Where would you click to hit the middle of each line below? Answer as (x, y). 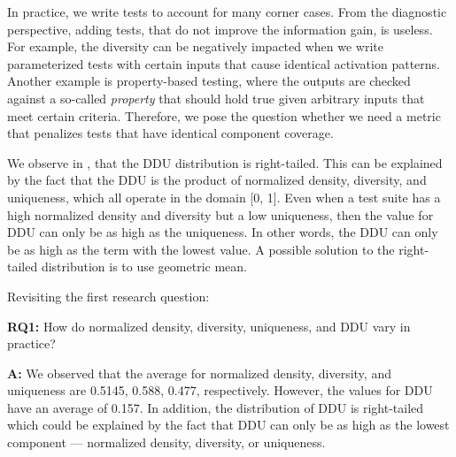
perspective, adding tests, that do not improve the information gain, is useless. (220, 29)
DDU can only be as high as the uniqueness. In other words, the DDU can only (223, 232)
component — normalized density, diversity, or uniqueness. (166, 442)
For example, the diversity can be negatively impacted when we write (196, 46)
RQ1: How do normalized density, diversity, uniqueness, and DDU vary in (209, 326)
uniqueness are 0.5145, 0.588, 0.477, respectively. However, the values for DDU (220, 390)
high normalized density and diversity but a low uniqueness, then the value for (220, 214)
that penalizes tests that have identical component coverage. (170, 133)
